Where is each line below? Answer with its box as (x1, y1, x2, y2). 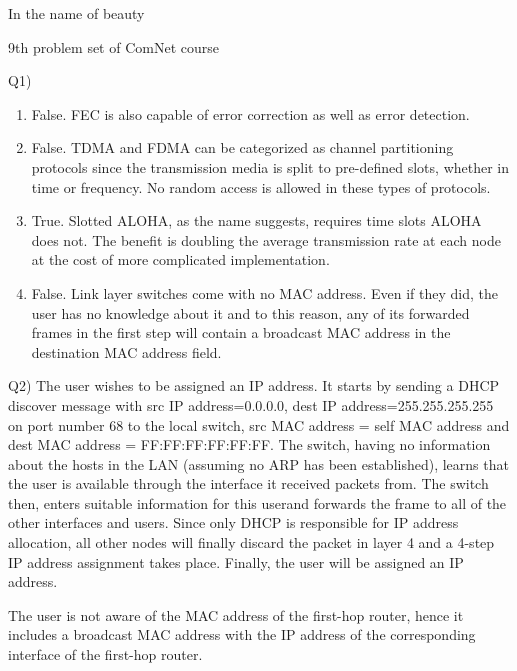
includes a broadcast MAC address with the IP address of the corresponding (8, 624, 476, 645)
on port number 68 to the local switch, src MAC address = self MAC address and (8, 414, 510, 435)
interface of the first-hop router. (8, 644, 203, 665)
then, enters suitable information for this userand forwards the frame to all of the (8, 492, 507, 513)
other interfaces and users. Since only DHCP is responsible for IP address (8, 512, 459, 533)
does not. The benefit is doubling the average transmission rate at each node (31, 229, 501, 250)
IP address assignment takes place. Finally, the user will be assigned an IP (8, 551, 464, 572)
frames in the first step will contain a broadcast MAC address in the (31, 322, 451, 343)
